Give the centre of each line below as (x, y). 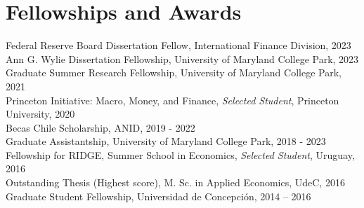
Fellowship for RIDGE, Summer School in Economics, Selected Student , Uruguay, (180, 154)
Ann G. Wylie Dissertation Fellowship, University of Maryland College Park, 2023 (182, 58)
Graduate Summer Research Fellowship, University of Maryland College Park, (174, 72)
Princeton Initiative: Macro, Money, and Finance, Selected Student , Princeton (173, 100)
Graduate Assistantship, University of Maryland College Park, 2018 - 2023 (166, 141)
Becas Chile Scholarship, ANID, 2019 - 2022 (100, 127)
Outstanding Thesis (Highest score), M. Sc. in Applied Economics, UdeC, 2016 (175, 182)
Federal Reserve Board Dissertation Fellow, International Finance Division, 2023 (178, 45)
